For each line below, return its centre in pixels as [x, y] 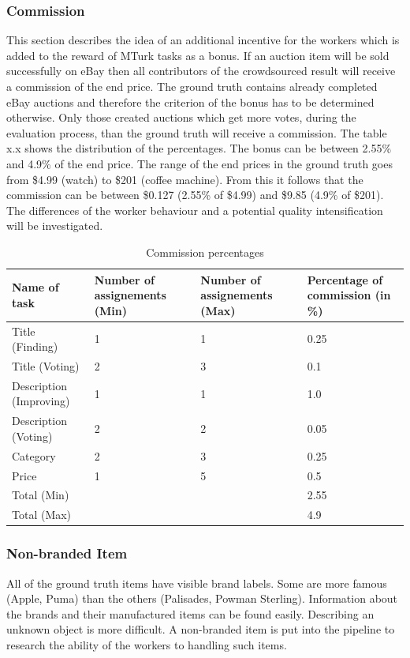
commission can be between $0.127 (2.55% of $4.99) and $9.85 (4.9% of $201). [195, 195]
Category [34, 455]
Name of [35, 287]
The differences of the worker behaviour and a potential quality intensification [195, 210]
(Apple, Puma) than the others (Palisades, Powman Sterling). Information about [202, 598]
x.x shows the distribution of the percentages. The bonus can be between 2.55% [199, 148]
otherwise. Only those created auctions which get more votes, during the [181, 117]
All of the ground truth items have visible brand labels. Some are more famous [197, 583]
